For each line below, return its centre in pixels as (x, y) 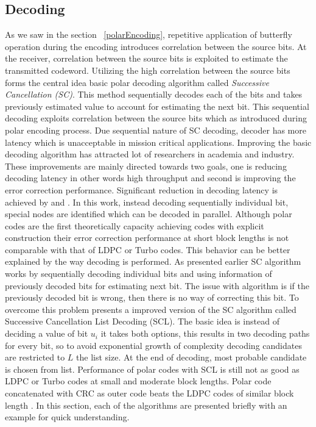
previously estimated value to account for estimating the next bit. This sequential (157, 106)
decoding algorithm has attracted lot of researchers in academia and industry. (150, 154)
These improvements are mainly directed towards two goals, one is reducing (146, 166)
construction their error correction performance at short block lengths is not (147, 238)
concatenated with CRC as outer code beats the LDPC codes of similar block (149, 393)
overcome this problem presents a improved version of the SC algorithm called (151, 309)
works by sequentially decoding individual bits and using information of (139, 274)
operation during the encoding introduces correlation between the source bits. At (156, 46)
